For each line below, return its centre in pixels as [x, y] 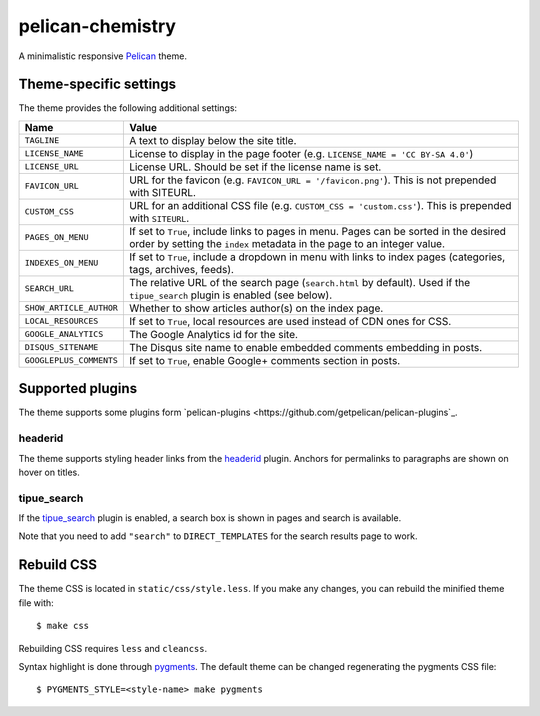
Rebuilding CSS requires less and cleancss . [113, 648]
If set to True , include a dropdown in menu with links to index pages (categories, [317, 257]
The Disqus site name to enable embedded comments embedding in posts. [305, 347]
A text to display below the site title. [212, 140]
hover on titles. [49, 472]
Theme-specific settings [97, 84]
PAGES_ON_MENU [56, 237]
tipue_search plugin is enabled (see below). [230, 295]
